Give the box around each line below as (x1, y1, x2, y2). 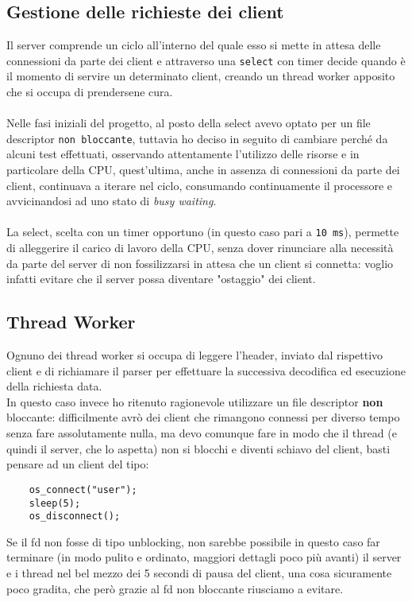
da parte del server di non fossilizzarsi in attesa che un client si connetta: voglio (6, 254, 394, 271)
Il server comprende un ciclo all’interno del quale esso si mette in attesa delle (6, 37, 381, 53)
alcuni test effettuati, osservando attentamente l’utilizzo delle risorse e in (6, 146, 360, 162)
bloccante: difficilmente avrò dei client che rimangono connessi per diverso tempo (6, 409, 400, 425)
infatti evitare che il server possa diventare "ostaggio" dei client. (6, 270, 316, 287)
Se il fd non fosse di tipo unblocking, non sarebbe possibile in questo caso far (6, 533, 380, 550)
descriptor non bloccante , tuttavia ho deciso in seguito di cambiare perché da (6, 130, 388, 146)
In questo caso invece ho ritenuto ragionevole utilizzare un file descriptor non (6, 393, 383, 410)
